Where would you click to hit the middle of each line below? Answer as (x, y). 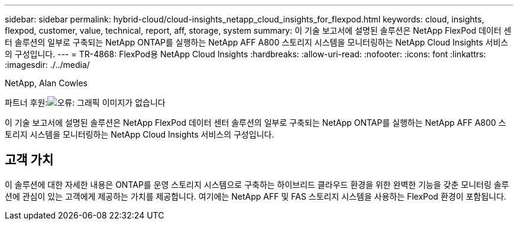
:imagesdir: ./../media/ (47, 65)
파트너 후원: (26, 102)
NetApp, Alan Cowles (46, 83)
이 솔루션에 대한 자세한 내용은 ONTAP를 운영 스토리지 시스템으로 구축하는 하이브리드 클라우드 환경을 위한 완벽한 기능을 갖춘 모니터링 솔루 (257, 184)
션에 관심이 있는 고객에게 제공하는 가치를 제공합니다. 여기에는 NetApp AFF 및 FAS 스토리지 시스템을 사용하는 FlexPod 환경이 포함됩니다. (256, 196)
